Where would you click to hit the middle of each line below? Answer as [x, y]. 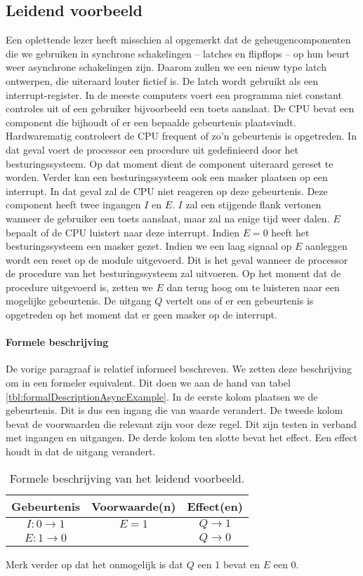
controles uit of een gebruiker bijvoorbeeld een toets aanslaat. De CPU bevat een [180, 108]
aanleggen [326, 246]
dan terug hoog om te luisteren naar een [253, 287]
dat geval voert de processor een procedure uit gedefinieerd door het [152, 149]
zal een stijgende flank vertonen [253, 205]
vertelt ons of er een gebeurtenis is [240, 301]
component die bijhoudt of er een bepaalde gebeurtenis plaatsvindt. [151, 122]
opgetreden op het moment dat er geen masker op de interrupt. [141, 315]
